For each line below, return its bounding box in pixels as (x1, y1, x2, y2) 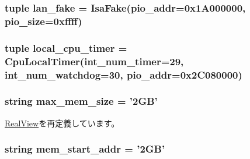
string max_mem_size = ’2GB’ (5, 94, 158, 108)
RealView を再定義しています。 (5, 116, 120, 129)
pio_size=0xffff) (5, 13, 82, 28)
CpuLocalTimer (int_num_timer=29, (5, 54, 184, 68)
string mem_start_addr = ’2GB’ (5, 142, 165, 156)
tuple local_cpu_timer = (5, 40, 127, 55)
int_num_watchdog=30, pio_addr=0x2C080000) (5, 67, 242, 82)
